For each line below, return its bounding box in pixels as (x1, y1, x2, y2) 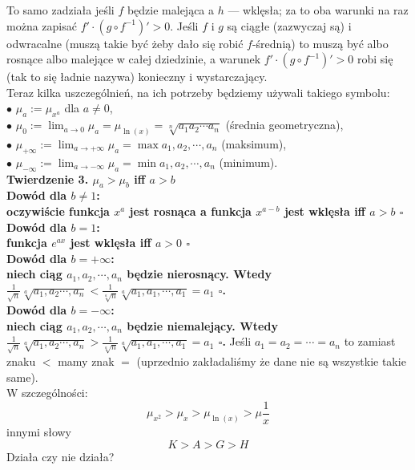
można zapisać (6, 17, 77, 34)
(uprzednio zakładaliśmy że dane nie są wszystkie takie (136, 353, 406, 370)
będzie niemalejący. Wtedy (127, 317, 278, 334)
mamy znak (58, 353, 115, 370)
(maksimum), (221, 136, 287, 152)
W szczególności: (6, 384, 88, 401)
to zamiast (344, 333, 396, 350)
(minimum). (219, 153, 278, 170)
